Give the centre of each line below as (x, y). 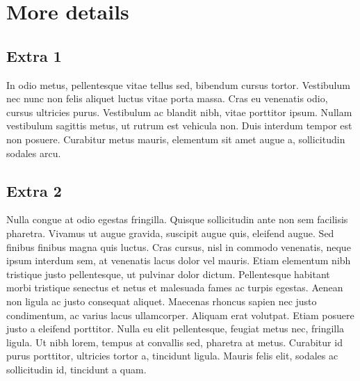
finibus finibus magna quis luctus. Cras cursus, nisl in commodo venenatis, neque (179, 246)
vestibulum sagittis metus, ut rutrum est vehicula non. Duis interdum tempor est (179, 125)
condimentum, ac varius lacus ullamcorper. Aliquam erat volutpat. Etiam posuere (180, 315)
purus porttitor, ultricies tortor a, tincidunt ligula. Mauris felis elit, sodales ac (172, 356)
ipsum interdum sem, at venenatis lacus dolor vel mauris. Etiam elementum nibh (179, 260)
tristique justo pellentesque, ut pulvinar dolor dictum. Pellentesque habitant (168, 274)
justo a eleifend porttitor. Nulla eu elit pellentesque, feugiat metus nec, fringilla (175, 329)
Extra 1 (34, 55)
